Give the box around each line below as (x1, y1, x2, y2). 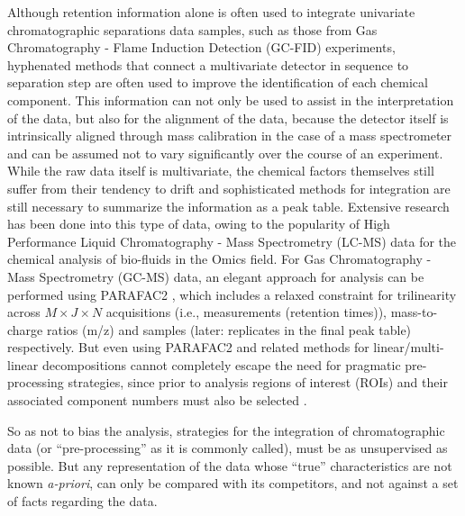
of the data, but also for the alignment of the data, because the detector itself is (7, 108, 449, 127)
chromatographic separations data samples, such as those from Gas (7, 20, 378, 39)
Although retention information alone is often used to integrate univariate (7, 3, 415, 21)
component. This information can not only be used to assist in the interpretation (7, 90, 454, 109)
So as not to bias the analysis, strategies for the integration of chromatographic (7, 421, 445, 439)
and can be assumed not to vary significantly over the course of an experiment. (7, 143, 443, 162)
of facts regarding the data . (7, 492, 158, 511)
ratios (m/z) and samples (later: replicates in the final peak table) (46, 320, 412, 339)
